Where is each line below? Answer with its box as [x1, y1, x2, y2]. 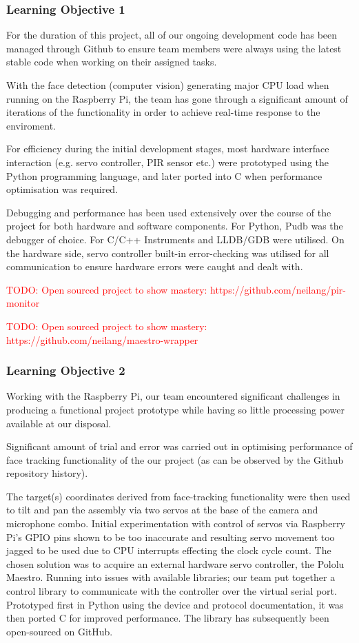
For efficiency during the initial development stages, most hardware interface [6, 141, 329, 156]
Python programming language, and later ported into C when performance [6, 168, 322, 183]
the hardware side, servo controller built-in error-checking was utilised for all [6, 245, 329, 260]
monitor [6, 296, 40, 310]
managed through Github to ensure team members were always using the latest [6, 41, 342, 55]
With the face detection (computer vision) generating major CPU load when [6, 78, 329, 92]
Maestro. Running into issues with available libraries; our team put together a [6, 570, 336, 584]
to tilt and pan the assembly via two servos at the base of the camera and [6, 502, 318, 517]
